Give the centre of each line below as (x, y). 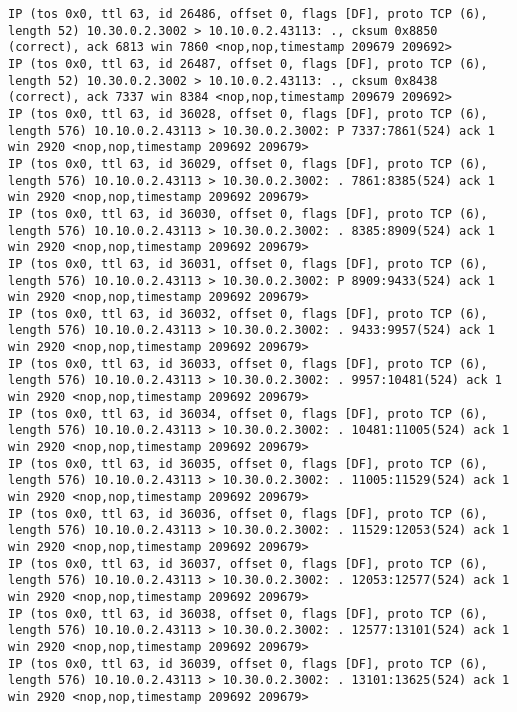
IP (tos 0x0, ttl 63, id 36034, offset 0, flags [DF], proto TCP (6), (248, 413)
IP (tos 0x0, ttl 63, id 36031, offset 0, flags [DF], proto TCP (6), (248, 263)
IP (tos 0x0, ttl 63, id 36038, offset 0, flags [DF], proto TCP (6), (248, 613)
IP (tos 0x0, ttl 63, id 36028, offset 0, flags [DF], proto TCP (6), (248, 113)
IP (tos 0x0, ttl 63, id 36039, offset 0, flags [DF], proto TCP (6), (248, 663)
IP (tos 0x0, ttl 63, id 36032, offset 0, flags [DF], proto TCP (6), (248, 313)
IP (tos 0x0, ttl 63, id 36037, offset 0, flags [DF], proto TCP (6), (248, 563)
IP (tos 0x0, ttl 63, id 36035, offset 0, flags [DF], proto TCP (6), (248, 463)
